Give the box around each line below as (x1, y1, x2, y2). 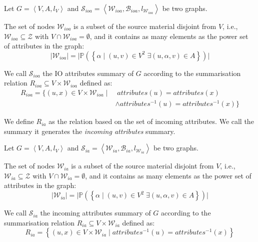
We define (4, 116, 34, 126)
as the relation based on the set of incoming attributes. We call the (48, 116, 254, 126)
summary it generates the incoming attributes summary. (4, 125, 175, 136)
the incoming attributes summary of (40, 207, 151, 218)
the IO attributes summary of (42, 67, 134, 78)
